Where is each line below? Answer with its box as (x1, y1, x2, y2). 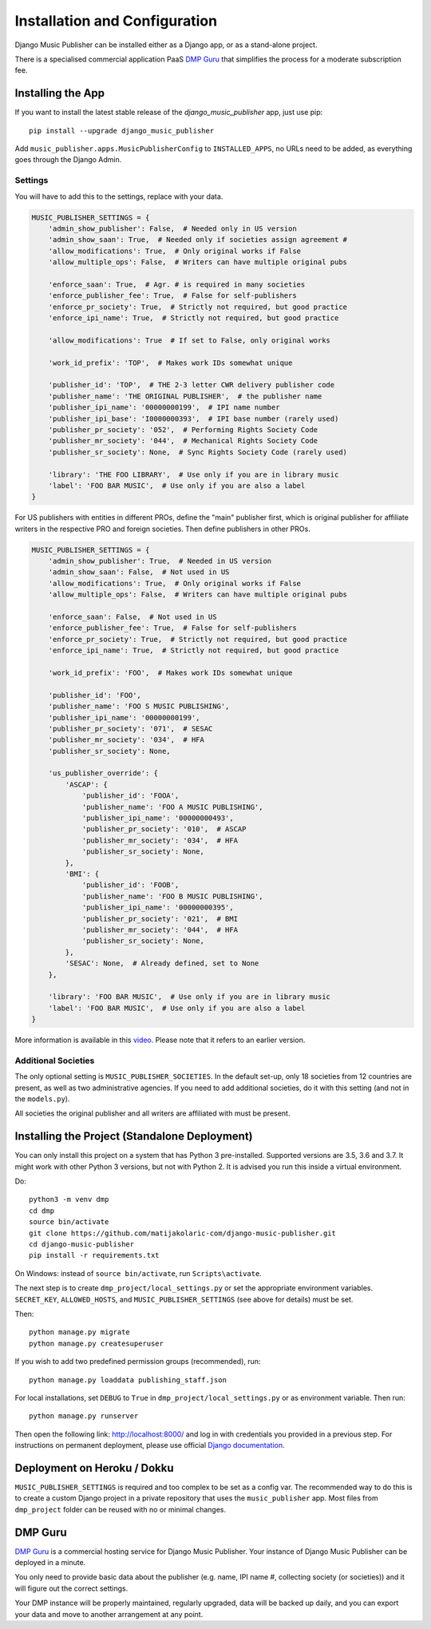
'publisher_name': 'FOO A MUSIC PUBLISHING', (81, 803, 263, 811)
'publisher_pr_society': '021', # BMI (81, 914, 239, 923)
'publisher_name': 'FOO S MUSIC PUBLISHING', (48, 702, 230, 711)
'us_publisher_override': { (48, 769, 159, 778)
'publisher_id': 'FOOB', (81, 881, 180, 890)
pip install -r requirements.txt (29, 1250, 160, 1260)
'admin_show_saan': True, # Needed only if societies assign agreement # (48, 236, 347, 244)
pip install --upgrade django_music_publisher (29, 126, 215, 135)
